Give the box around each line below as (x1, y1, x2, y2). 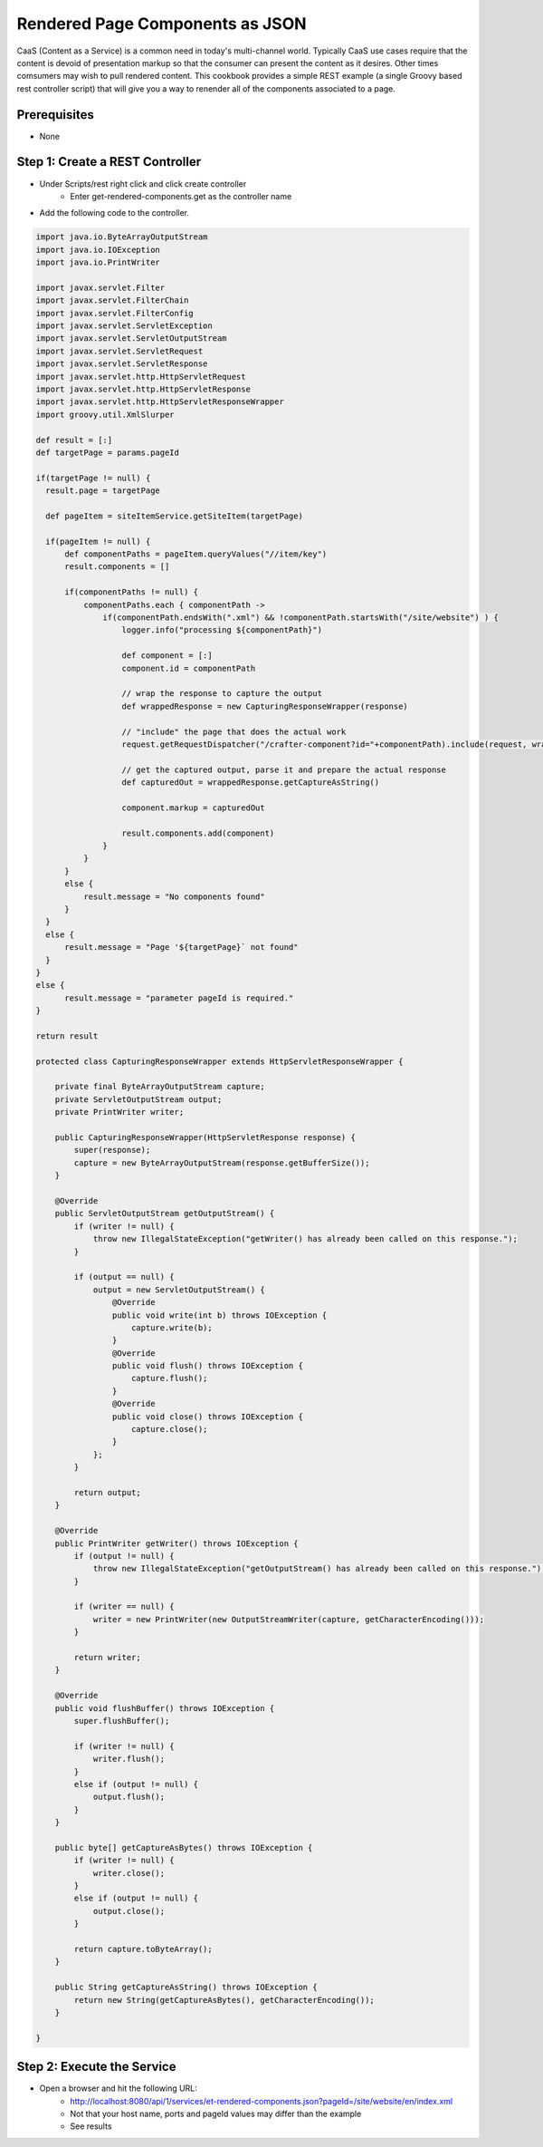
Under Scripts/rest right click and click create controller (39, 178, 247, 189)
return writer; (73, 1652, 142, 1663)
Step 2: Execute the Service (16, 2059, 176, 2074)
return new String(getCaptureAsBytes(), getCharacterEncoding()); (73, 1995, 376, 2005)
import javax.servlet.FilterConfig (35, 308, 194, 318)
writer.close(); (92, 1868, 166, 1878)
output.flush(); (92, 1792, 166, 1803)
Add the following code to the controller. (39, 208, 190, 218)
